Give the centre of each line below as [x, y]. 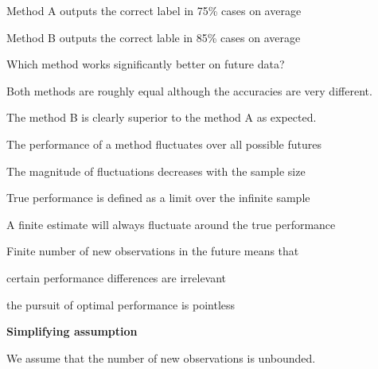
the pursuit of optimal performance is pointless [121, 304]
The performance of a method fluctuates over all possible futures [164, 144]
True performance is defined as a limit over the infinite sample [158, 198]
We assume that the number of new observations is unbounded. [161, 357]
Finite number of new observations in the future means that [153, 251]
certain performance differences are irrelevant [117, 277]
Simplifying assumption [72, 331]
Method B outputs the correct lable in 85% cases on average [154, 37]
